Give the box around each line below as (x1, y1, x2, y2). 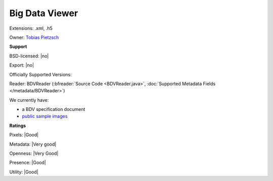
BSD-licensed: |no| (9, 53, 49, 59)
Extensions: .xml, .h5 (9, 25, 53, 31)
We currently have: (9, 97, 49, 103)
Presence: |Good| (9, 159, 47, 166)
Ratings (9, 123, 26, 129)
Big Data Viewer (9, 8, 78, 19)
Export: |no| (9, 62, 34, 68)
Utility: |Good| (9, 169, 38, 175)
